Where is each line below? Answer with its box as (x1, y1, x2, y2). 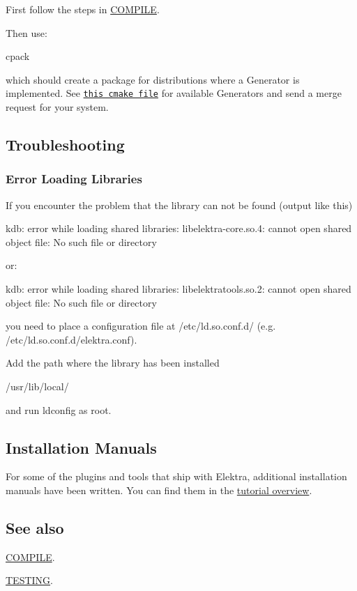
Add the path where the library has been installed (6, 355, 220, 370)
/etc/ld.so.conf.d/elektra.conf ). (6, 332, 137, 346)
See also (6, 516, 64, 538)
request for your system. (6, 100, 109, 114)
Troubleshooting (6, 134, 125, 155)
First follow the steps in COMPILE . (6, 2, 160, 16)
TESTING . (6, 573, 53, 588)
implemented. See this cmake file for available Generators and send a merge (6, 86, 342, 100)
